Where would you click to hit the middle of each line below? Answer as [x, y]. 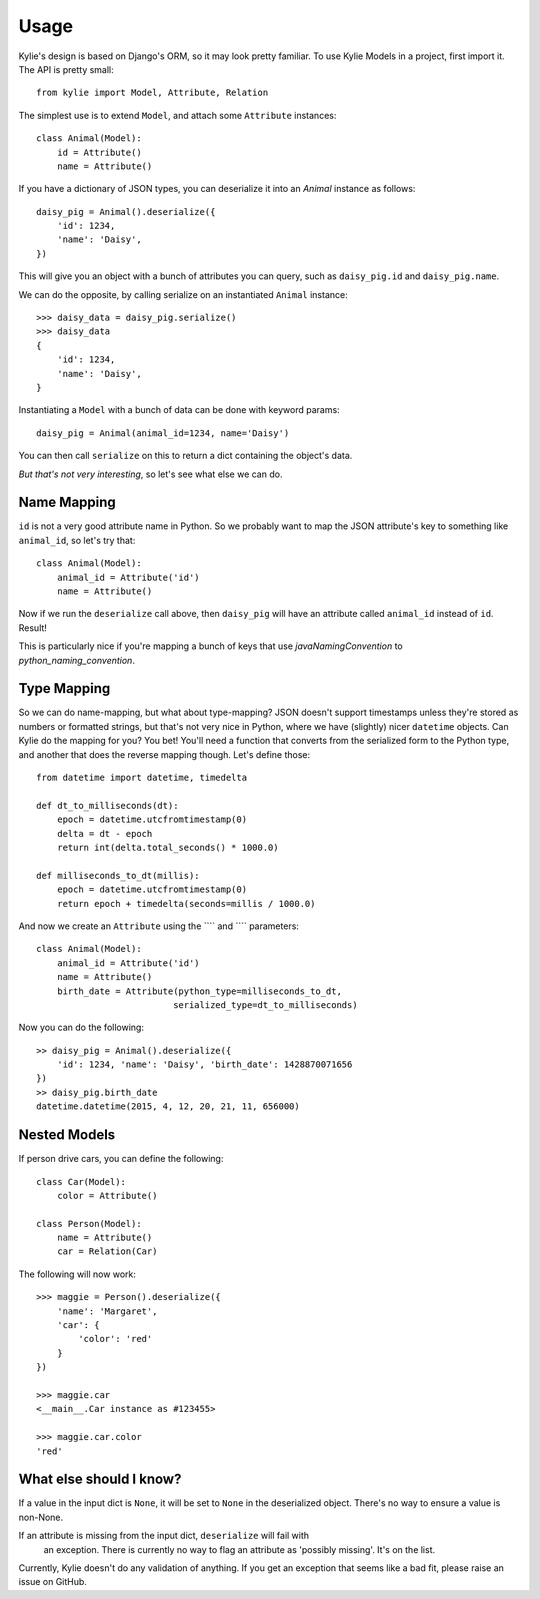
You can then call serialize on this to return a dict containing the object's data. [185, 456]
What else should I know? [100, 1479]
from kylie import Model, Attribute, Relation [152, 93]
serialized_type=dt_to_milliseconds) [266, 1004]
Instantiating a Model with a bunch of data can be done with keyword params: [179, 410]
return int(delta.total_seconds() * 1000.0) [167, 847]
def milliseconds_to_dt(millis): [118, 875]
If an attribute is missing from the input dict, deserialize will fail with [164, 1536]
